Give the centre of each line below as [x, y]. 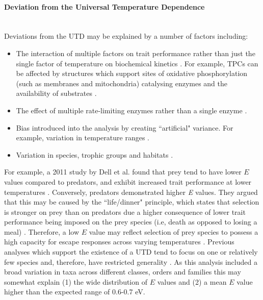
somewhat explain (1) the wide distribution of [76, 281]
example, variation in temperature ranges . [83, 137]
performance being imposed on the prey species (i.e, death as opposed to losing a [131, 222]
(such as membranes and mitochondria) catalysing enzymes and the [122, 83]
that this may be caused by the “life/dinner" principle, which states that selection [132, 202]
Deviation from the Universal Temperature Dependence [104, 6]
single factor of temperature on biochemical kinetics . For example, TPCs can [137, 63]
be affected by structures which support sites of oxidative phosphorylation [132, 73]
